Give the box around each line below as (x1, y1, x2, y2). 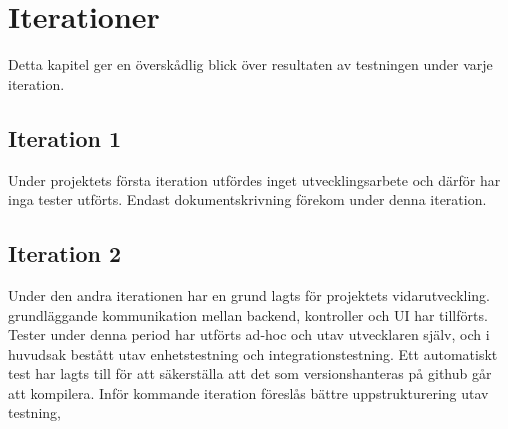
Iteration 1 (8, 122, 122, 153)
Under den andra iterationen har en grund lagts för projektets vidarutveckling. (8, 284, 490, 305)
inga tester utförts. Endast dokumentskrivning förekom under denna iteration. (8, 189, 487, 210)
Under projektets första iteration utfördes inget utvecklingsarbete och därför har (8, 169, 501, 190)
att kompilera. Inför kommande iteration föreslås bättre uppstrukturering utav (8, 382, 489, 403)
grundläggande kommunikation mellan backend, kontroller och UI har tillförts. (8, 304, 488, 325)
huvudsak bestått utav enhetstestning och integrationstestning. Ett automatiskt (8, 343, 498, 364)
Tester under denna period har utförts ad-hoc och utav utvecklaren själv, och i (8, 324, 490, 345)
